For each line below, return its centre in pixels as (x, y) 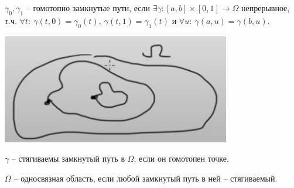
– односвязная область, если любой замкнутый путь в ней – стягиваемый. (146, 178)
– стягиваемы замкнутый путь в (68, 158)
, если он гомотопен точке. (181, 158)
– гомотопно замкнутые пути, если (88, 8)
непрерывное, (265, 8)
